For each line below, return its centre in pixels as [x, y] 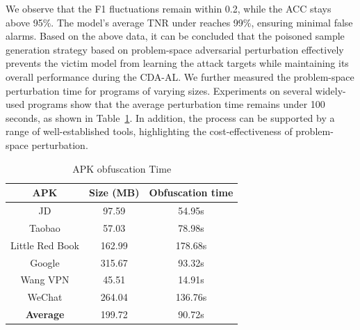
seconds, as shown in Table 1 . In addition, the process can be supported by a [170, 117]
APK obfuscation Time [122, 168]
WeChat [45, 297]
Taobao [45, 227]
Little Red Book [45, 245]
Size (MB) [114, 192]
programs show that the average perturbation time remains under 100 [176, 104]
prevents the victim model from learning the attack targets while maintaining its [177, 63]
